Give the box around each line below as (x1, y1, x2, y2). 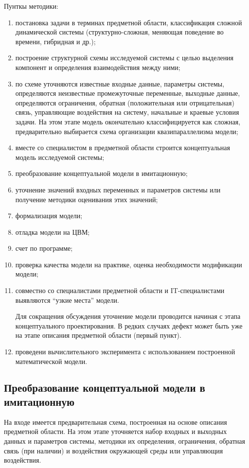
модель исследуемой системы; (15, 152, 105, 162)
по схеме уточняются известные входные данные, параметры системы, (15, 78, 225, 88)
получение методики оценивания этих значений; (15, 194, 158, 204)
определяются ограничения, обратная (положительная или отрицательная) (15, 97, 234, 107)
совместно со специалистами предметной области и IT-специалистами (15, 285, 225, 295)
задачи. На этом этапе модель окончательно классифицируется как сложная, (15, 116, 241, 126)
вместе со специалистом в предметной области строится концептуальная (15, 142, 230, 153)
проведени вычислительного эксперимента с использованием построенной (15, 347, 235, 357)
